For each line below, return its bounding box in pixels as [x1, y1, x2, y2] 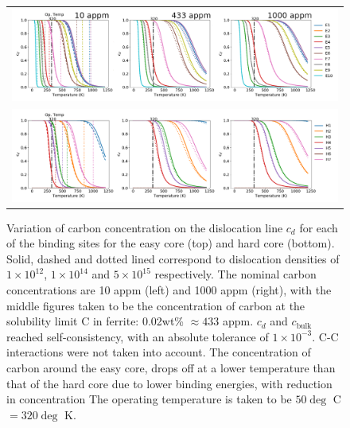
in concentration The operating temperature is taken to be [6, 391, 292, 407]
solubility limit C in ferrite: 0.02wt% [6, 313, 185, 329]
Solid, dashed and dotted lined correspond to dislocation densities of [6, 250, 340, 267]
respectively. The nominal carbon [154, 266, 317, 282]
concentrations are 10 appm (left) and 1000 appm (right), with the [6, 282, 332, 298]
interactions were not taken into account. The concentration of [6, 344, 311, 360]
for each [299, 219, 338, 235]
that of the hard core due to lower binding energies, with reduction [6, 375, 332, 391]
